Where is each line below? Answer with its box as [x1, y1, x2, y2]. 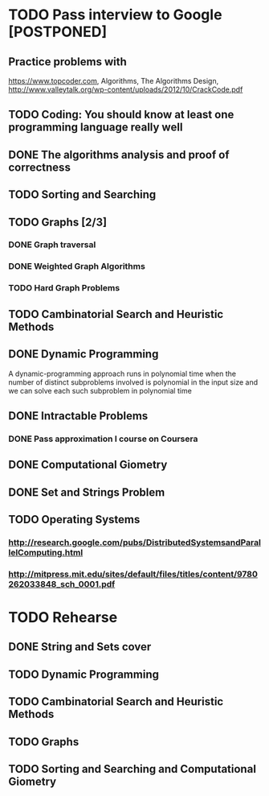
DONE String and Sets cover [8, 640, 152, 654]
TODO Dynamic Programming [8, 667, 159, 681]
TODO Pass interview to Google [8, 6, 222, 24]
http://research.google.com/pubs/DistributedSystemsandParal [8, 537, 261, 548]
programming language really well [8, 121, 183, 134]
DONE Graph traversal [8, 239, 96, 250]
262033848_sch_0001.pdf [8, 578, 116, 589]
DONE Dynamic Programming [8, 348, 159, 361]
